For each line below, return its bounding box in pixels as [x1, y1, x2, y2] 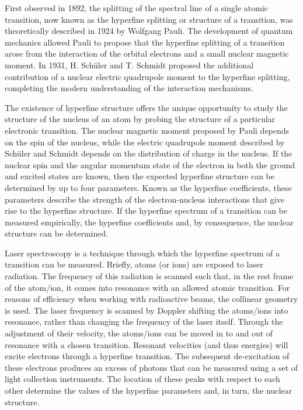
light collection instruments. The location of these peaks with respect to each [5, 373, 280, 385]
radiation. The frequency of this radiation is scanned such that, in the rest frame [5, 270, 294, 282]
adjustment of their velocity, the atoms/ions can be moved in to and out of [5, 327, 273, 339]
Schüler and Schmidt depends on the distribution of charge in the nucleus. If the [5, 147, 292, 159]
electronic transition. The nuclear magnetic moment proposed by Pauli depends [5, 124, 290, 136]
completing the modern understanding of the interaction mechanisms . [5, 82, 253, 94]
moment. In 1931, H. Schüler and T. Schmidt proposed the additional [5, 58, 254, 71]
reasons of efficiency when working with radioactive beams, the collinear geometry [5, 293, 298, 305]
